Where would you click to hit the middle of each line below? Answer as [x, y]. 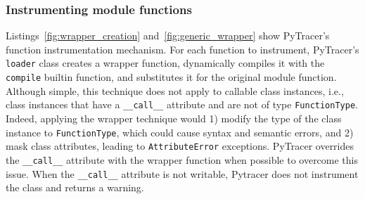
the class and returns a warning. [75, 187]
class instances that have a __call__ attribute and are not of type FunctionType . [182, 104]
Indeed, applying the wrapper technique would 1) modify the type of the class [174, 118]
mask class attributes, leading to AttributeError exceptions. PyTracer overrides [180, 146]
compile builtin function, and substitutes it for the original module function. [171, 77]
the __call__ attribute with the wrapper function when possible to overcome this [182, 159]
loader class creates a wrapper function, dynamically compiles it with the [165, 63]
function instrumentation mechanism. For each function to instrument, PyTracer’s [182, 49]
